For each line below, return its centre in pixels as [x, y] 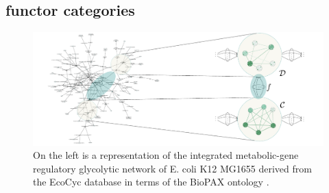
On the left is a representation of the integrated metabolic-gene [166, 155]
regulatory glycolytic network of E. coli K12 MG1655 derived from [172, 168]
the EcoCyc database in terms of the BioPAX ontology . [151, 182]
